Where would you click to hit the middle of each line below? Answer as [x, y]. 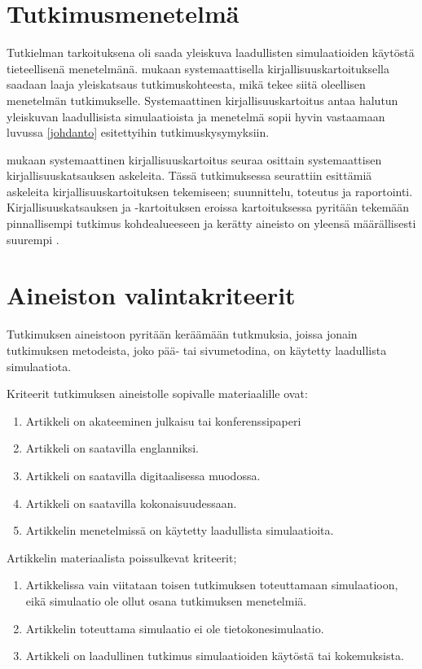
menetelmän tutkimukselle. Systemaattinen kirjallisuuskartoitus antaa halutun [202, 100]
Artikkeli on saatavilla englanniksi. [112, 448]
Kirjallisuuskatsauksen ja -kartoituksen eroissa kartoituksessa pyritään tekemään [208, 207]
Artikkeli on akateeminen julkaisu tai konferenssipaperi [163, 420]
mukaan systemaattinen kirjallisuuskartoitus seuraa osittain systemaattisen [194, 159]
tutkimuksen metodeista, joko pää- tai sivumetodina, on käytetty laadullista [197, 350]
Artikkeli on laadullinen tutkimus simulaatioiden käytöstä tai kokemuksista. [215, 656]
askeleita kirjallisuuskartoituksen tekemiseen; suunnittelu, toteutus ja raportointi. [210, 191]
